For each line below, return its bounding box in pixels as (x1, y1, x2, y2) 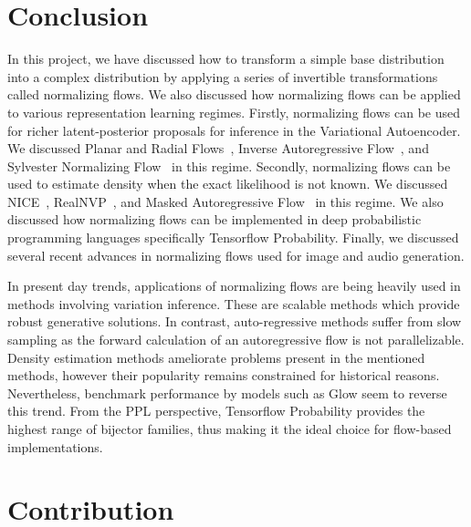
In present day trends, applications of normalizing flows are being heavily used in (7, 276, 461, 295)
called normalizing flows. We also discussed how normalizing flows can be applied (7, 85, 461, 104)
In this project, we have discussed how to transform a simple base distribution (7, 49, 445, 68)
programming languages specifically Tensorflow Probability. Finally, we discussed (7, 228, 459, 247)
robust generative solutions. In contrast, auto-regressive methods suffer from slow (7, 312, 462, 331)
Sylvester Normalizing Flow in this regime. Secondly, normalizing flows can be (7, 156, 451, 175)
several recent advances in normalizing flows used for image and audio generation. (7, 245, 465, 264)
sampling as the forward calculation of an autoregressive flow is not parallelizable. (7, 330, 465, 349)
